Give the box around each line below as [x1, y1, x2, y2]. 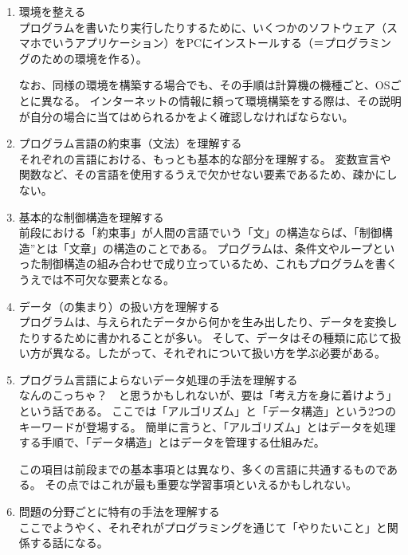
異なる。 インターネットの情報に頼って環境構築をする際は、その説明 [41, 92, 402, 108]
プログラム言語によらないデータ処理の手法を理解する [18, 371, 298, 388]
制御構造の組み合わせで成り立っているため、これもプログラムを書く [41, 255, 398, 272]
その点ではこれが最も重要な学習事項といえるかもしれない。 [45, 476, 358, 493]
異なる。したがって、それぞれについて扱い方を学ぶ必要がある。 [52, 344, 386, 361]
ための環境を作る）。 [41, 49, 147, 66]
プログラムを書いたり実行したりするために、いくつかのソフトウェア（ [18, 18, 386, 35]
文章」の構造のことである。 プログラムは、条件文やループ [69, 239, 373, 256]
